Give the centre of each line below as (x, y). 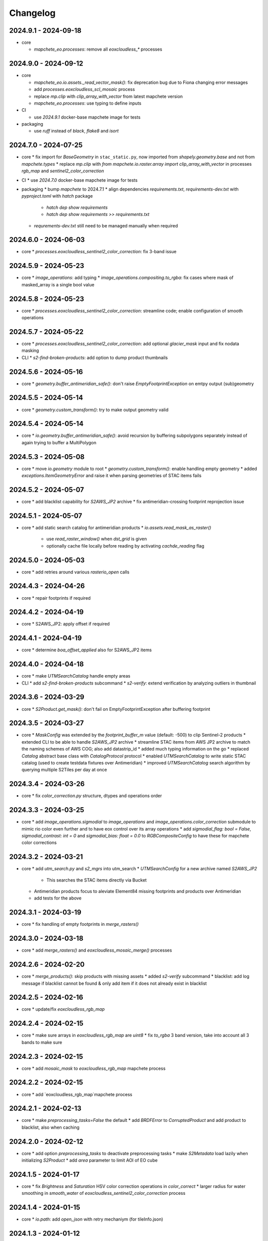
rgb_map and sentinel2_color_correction (63, 171)
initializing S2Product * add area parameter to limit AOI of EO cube (90, 1160)
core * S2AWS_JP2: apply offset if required (66, 624)
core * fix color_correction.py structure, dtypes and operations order (92, 796)
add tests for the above (58, 898)
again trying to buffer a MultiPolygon (59, 442)
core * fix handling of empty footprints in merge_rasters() (80, 924)
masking (30, 350)
